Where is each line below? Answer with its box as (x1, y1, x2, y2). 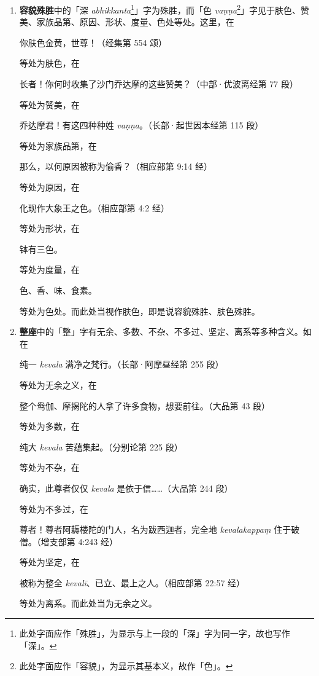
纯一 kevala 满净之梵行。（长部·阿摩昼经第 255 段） (19, 358, 224, 371)
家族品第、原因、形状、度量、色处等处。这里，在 (36, 15, 234, 28)
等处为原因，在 (19, 181, 80, 193)
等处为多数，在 (19, 420, 80, 433)
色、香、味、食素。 (19, 283, 97, 296)
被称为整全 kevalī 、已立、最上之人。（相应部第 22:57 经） (19, 576, 245, 589)
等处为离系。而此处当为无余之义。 (19, 597, 157, 610)
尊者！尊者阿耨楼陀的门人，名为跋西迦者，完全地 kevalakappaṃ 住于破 (19, 523, 300, 536)
